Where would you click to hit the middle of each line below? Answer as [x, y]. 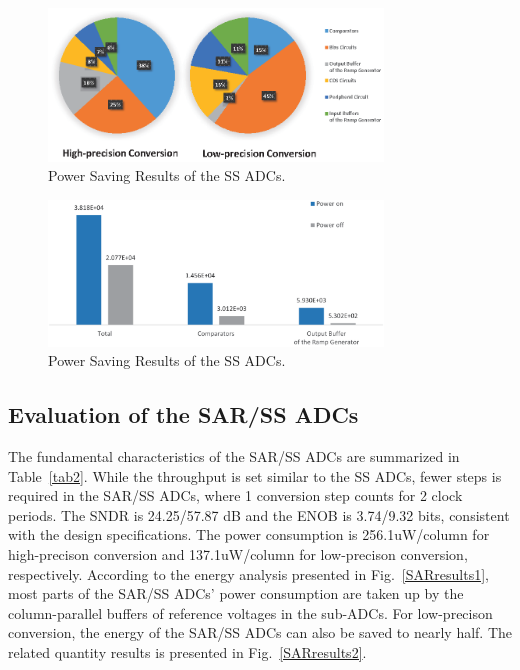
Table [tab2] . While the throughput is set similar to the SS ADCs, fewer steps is [255, 475]
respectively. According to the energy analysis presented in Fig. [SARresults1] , [248, 573]
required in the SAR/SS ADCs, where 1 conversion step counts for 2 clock [235, 495]
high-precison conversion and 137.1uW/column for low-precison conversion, [238, 553]
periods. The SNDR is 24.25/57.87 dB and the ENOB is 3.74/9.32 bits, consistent [259, 514]
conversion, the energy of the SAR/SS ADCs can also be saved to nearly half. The [260, 632]
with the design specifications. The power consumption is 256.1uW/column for [249, 534]
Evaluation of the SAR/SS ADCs [183, 414]
